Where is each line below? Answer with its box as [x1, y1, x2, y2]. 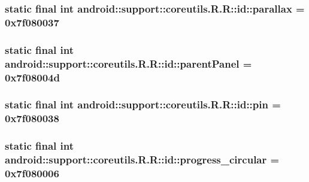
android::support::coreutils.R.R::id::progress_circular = [5, 152, 280, 167]
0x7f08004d [5, 69, 60, 84]
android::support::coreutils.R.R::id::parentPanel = [5, 56, 252, 71]
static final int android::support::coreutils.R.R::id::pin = [5, 97, 281, 112]
